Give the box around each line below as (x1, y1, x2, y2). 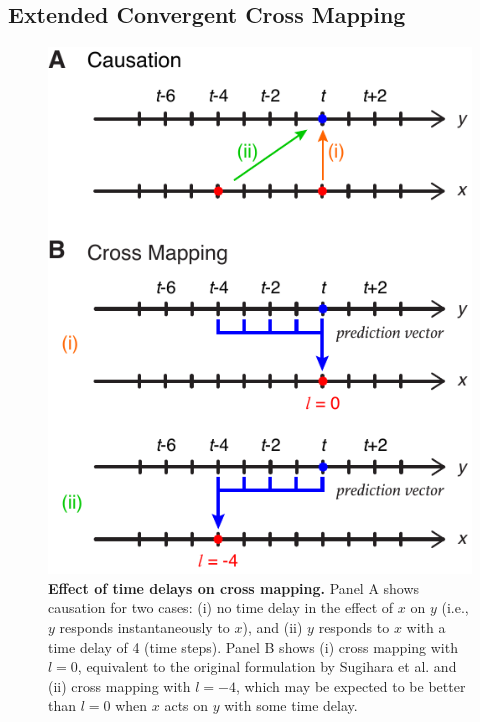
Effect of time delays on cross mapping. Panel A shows (48, 577, 420, 598)
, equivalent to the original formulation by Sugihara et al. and (77, 656, 457, 677)
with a (406, 617, 446, 638)
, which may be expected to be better (235, 675, 466, 696)
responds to (318, 617, 390, 638)
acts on (164, 695, 209, 716)
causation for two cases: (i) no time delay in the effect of (48, 597, 394, 618)
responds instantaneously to (59, 617, 230, 638)
